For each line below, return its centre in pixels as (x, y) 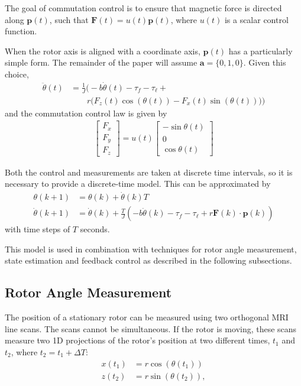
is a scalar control (256, 19)
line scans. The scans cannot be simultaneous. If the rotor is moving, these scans (151, 328)
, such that (69, 19)
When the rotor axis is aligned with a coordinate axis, (103, 51)
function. (21, 31)
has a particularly (260, 51)
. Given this (265, 62)
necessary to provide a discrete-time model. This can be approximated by (138, 184)
